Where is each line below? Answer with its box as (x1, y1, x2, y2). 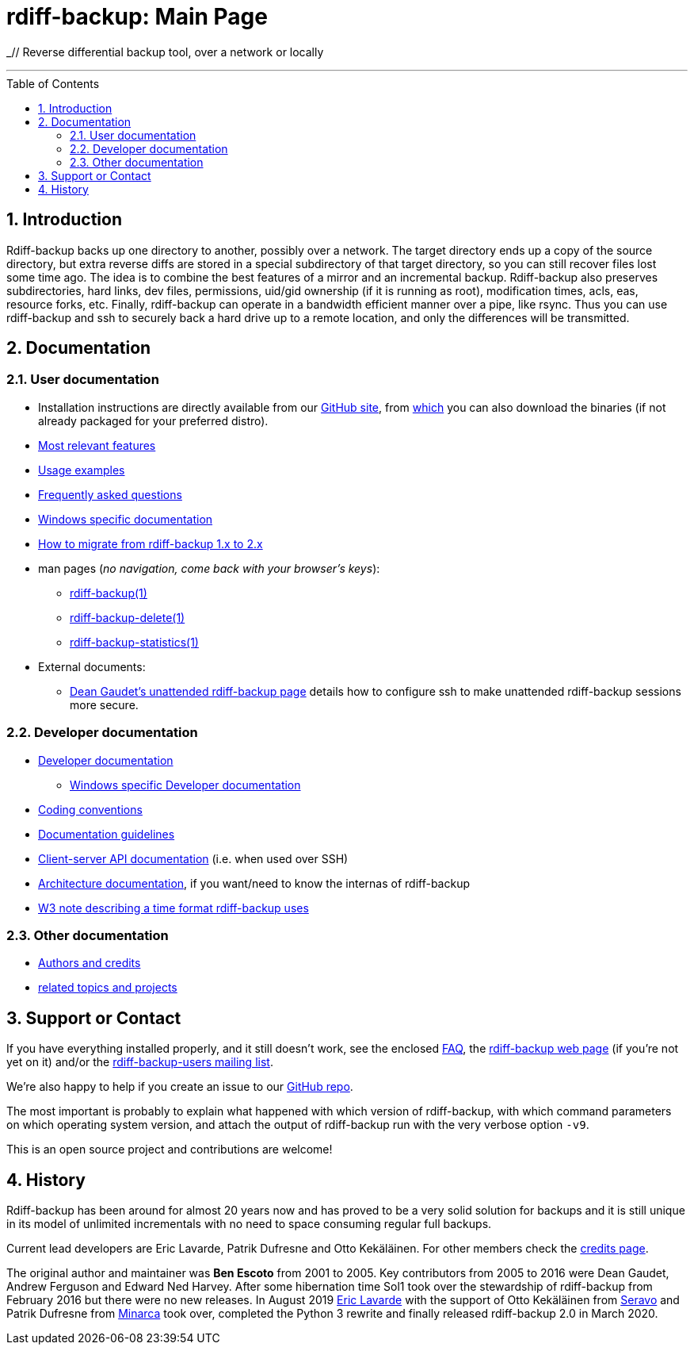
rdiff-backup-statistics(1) (70, 635, 199, 649)
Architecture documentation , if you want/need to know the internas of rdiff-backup (38, 876, 470, 890)
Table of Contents (6, 76, 100, 90)
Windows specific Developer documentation (70, 777, 301, 792)
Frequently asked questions (38, 487, 182, 501)
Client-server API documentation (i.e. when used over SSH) (38, 851, 349, 865)
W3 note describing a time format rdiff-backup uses (38, 900, 309, 915)
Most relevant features (38, 438, 156, 452)
